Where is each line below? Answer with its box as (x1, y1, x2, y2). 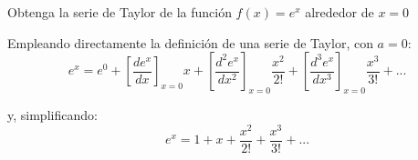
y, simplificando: (7, 105, 98, 124)
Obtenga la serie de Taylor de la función (7, 3, 232, 21)
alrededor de (305, 3, 374, 21)
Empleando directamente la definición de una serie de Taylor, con (7, 33, 373, 52)
